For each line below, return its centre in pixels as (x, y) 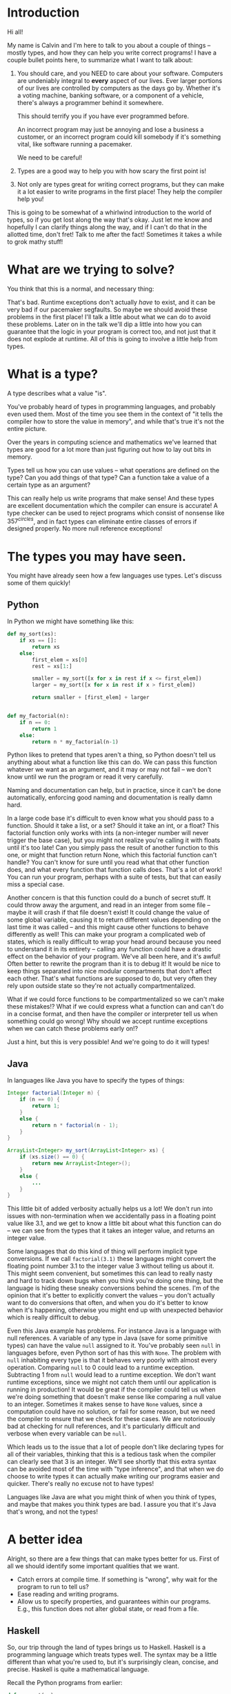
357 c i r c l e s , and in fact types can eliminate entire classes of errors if (102, 521)
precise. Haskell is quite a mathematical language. (78, 1669)
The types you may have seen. (97, 556)
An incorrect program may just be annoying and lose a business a (110, 129)
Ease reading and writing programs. (68, 1595)
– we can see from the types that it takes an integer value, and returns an (111, 1230)
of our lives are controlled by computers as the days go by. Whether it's (119, 88)
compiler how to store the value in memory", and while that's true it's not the (116, 421)
